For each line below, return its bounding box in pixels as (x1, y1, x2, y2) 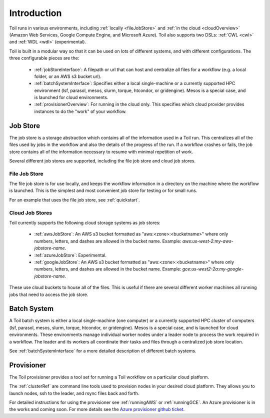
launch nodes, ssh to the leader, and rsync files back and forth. (9, 390, 139, 396)
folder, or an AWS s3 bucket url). (34, 73, 102, 79)
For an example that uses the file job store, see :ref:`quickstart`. (9, 196, 140, 202)
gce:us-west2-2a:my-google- (182, 266, 244, 272)
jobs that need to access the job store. (9, 291, 88, 297)
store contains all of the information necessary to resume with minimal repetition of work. (9, 148, 193, 154)
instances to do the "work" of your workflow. (34, 108, 127, 114)
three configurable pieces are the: (9, 55, 79, 61)
